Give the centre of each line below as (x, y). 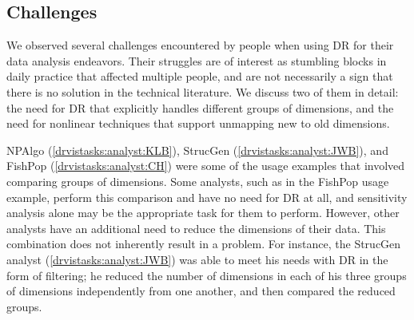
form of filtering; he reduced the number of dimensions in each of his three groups (207, 275)
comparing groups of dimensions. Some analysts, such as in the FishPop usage (198, 181)
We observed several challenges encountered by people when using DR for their (200, 45)
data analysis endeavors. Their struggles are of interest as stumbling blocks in (197, 60)
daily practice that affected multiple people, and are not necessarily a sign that (200, 76)
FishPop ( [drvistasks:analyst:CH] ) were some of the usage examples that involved (206, 166)
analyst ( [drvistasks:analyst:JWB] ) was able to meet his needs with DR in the (197, 259)
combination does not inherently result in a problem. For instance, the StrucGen (204, 244)
